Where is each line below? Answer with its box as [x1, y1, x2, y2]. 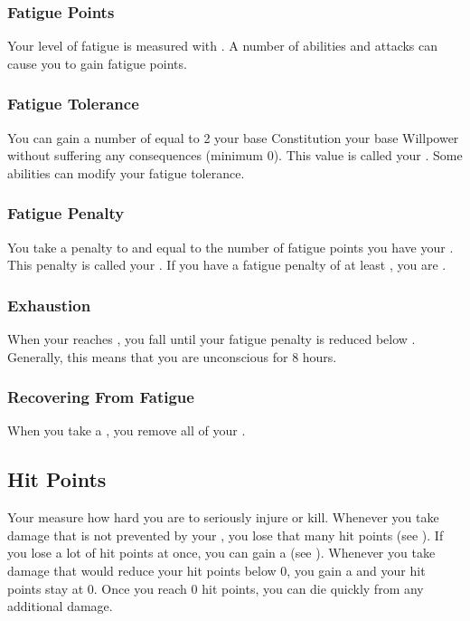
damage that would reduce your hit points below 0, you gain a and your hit [7, 561, 426, 580]
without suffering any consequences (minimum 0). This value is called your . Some [7, 146, 463, 165]
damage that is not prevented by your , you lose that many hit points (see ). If [7, 525, 444, 544]
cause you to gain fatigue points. [7, 53, 187, 72]
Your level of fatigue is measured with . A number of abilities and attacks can [7, 36, 438, 55]
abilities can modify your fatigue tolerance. [7, 163, 245, 182]
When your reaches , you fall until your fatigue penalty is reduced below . [7, 330, 416, 349]
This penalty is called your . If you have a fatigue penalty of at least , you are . [7, 255, 446, 274]
